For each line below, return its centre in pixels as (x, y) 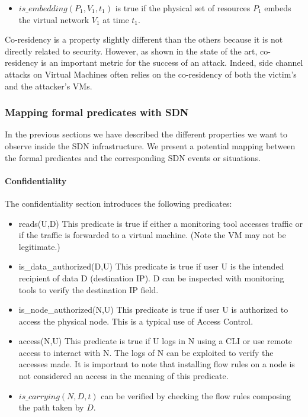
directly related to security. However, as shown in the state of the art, (131, 51)
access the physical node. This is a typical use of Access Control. (136, 321)
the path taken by (51, 407)
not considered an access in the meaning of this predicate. (123, 376)
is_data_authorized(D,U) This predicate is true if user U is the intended (151, 266)
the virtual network (54, 19)
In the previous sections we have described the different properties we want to (146, 134)
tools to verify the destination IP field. (89, 289)
